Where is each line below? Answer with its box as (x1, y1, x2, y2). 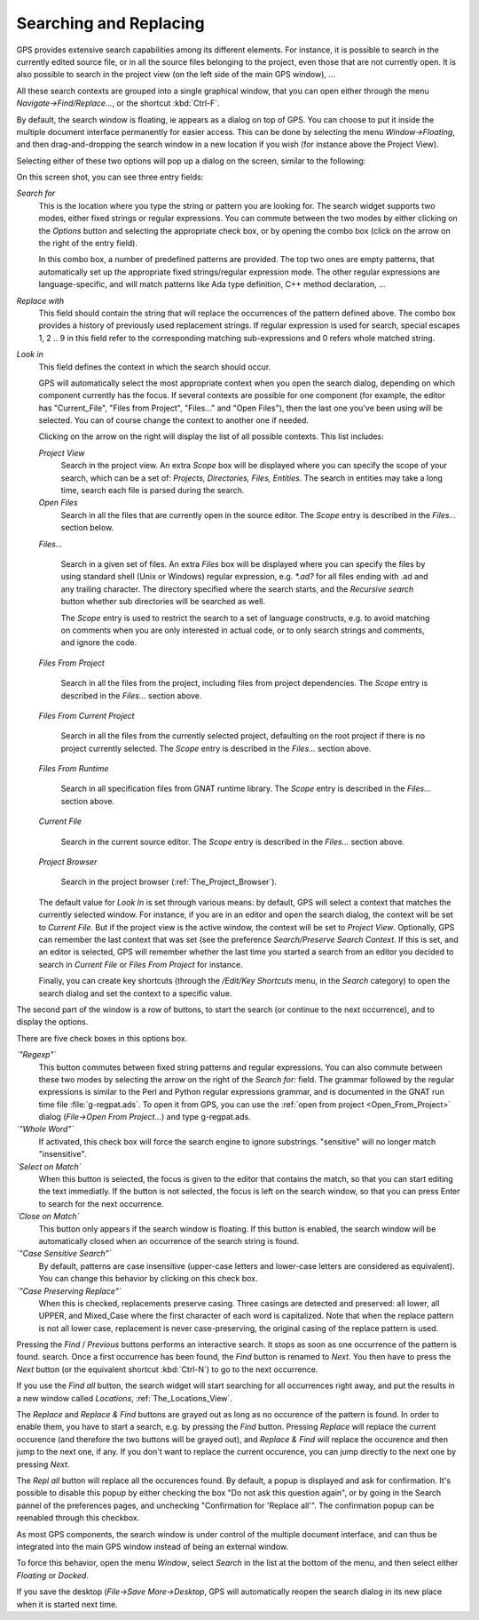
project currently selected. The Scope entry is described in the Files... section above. (60, 743, 372, 754)
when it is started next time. (16, 1599, 119, 1609)
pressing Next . (16, 1458, 70, 1470)
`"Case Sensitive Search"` (16, 1249, 112, 1259)
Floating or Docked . (16, 1569, 89, 1581)
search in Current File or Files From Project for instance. (38, 959, 243, 970)
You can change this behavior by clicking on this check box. (38, 1273, 258, 1284)
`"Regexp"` (16, 1049, 57, 1060)
